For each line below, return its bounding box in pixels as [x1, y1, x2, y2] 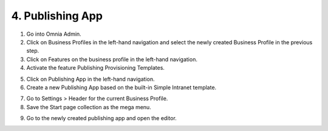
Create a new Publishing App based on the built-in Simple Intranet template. [26, 84, 217, 91]
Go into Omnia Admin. [26, 30, 81, 38]
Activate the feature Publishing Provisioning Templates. [26, 64, 165, 72]
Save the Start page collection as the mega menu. [26, 103, 151, 110]
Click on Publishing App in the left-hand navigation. [26, 75, 155, 82]
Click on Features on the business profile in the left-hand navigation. [26, 55, 197, 63]
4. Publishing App [11, 9, 103, 22]
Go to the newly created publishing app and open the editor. [26, 115, 177, 122]
